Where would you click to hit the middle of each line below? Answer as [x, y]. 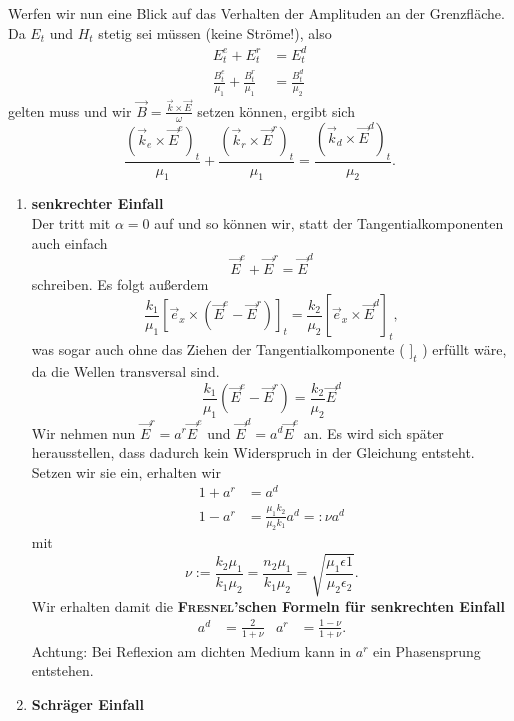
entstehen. [62, 670]
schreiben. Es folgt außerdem [120, 283]
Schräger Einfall [87, 703]
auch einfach [69, 242]
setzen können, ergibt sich [276, 110]
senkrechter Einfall [97, 203]
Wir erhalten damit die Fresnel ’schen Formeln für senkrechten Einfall [268, 605]
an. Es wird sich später [373, 432]
